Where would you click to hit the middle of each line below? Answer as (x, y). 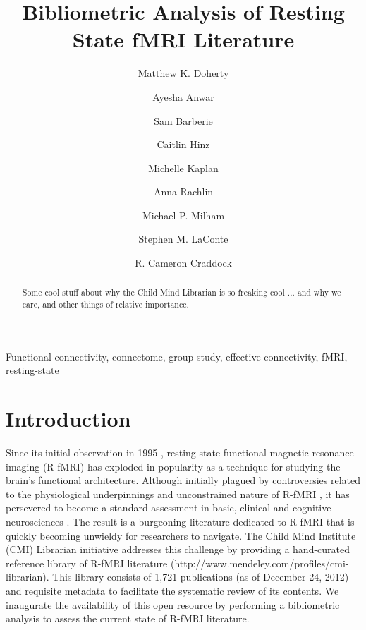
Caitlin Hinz (183, 144)
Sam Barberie (183, 120)
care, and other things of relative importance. (105, 304)
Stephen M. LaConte (183, 239)
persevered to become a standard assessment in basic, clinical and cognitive (169, 508)
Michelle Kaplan (183, 168)
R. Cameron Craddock (183, 263)
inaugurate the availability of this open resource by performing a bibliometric (173, 604)
